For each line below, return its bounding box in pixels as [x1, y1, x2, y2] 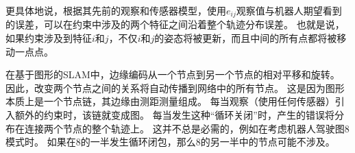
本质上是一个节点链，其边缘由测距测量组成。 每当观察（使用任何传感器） [5, 94, 335, 108]
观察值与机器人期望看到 [236, 3, 342, 17]
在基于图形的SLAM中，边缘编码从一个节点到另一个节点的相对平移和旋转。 [5, 67, 340, 82]
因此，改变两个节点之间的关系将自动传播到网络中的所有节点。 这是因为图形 [5, 80, 345, 95]
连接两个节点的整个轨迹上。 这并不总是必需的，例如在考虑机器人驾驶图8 [24, 121, 350, 135]
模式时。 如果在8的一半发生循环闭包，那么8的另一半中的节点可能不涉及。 [5, 134, 335, 149]
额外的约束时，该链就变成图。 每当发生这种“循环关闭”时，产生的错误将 [14, 108, 334, 122]
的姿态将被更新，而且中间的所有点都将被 [154, 31, 337, 45]
